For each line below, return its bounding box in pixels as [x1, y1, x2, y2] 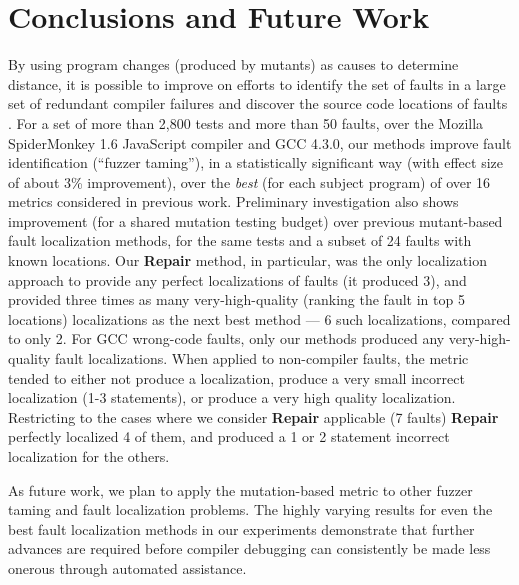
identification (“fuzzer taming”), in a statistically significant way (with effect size [8, 152, 503, 173]
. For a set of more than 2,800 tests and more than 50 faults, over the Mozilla [8, 112, 484, 133]
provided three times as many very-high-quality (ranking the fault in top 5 [8, 289, 465, 310]
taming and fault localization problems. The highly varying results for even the [8, 499, 493, 520]
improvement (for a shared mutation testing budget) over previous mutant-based [8, 210, 503, 231]
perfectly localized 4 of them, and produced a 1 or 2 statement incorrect [8, 426, 450, 447]
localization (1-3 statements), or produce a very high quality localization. [8, 387, 456, 408]
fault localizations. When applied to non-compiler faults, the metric [55, 348, 469, 369]
